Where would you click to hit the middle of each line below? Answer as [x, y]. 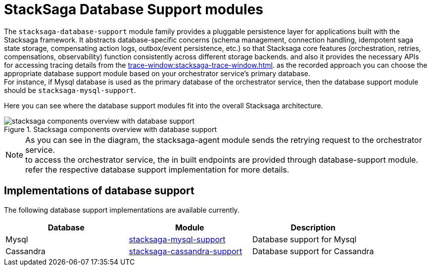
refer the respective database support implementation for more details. [157, 169]
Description [313, 227]
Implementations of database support [99, 191]
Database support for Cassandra [313, 251]
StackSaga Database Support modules [134, 9]
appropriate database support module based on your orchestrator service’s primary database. [157, 73]
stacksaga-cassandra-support [186, 251]
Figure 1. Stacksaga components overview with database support [111, 129]
